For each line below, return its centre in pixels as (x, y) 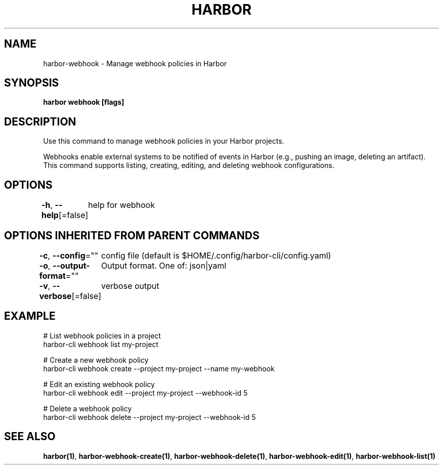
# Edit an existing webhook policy (99, 384)
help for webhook (122, 205)
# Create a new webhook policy (96, 360)
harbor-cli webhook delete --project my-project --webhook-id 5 (149, 417)
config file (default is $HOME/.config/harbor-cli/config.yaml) (216, 255)
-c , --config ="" (69, 255)
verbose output (130, 286)
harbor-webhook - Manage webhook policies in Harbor (135, 63)
